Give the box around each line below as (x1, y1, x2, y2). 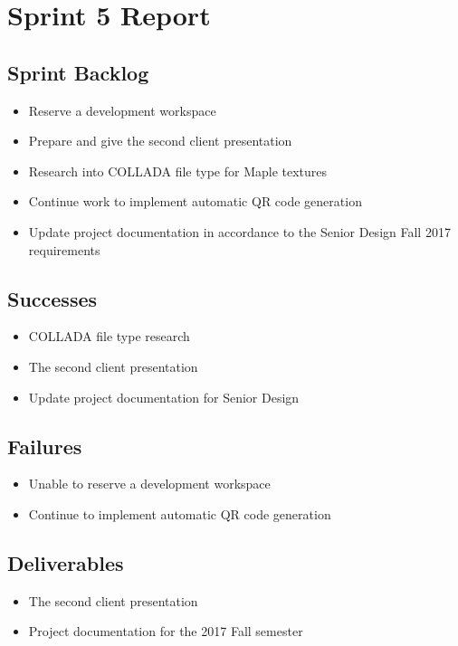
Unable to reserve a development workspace (28, 474, 271, 493)
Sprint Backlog (7, 58, 149, 86)
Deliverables (7, 548, 124, 576)
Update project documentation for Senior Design (28, 387, 300, 406)
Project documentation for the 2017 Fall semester (28, 622, 303, 641)
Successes (7, 284, 98, 312)
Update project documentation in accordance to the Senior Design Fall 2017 (28, 222, 451, 241)
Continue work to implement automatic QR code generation (28, 192, 362, 211)
